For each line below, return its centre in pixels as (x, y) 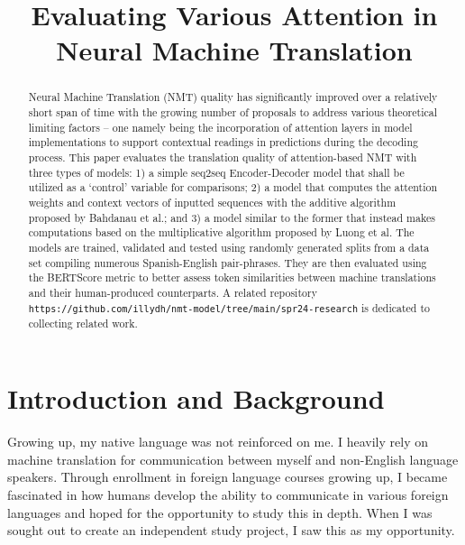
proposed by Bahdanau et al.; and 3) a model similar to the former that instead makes (232, 217)
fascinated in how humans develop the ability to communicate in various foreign (228, 495)
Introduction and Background (196, 398)
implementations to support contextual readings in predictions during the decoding (223, 142)
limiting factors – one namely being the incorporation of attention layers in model (220, 127)
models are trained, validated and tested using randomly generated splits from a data (229, 247)
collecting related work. (83, 323)
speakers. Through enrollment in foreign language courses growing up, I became (228, 477)
